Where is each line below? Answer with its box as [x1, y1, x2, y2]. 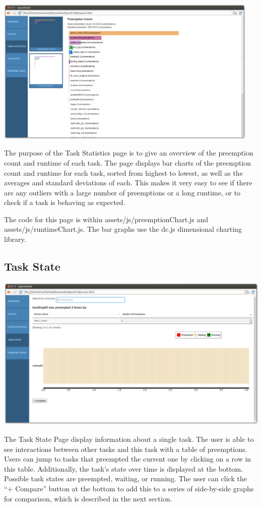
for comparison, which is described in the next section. [4, 493, 172, 503]
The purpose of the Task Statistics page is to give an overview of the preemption [4, 147, 253, 158]
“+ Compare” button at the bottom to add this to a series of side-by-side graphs [4, 483, 254, 493]
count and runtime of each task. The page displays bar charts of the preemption [4, 157, 251, 168]
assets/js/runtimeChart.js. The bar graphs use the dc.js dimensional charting [4, 224, 242, 234]
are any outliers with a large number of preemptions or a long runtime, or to [4, 187, 241, 197]
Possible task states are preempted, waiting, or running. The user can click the [4, 473, 247, 484]
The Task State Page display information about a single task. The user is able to [4, 433, 254, 444]
